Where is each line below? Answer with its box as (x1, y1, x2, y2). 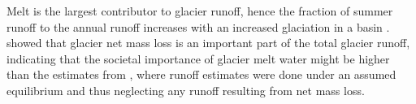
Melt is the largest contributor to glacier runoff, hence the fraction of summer (6, 2, 393, 19)
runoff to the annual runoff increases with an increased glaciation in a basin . (6, 18, 390, 35)
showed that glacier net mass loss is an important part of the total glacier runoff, (6, 34, 410, 51)
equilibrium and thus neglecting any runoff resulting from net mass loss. (6, 81, 365, 98)
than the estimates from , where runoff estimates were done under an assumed (6, 66, 396, 83)
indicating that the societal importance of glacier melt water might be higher (6, 50, 390, 67)
